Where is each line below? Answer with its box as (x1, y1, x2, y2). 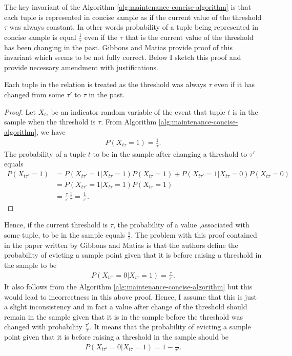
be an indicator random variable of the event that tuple (51, 106, 225, 117)
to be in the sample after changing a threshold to (93, 148, 247, 159)
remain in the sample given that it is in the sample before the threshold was (4, 311, 243, 322)
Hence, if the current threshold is (4, 219, 108, 230)
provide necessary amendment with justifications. (4, 61, 158, 72)
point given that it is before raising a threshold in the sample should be (4, 331, 229, 342)
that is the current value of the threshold (125, 31, 254, 42)
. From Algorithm (101, 116, 157, 127)
